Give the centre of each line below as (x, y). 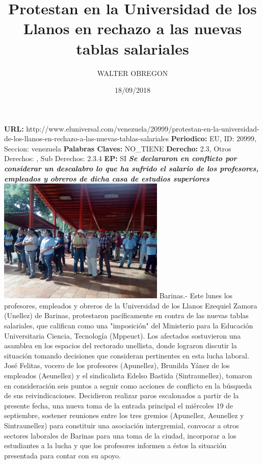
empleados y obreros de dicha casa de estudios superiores (107, 178)
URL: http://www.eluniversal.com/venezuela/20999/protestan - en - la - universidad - (132, 128)
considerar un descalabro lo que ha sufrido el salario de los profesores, (131, 169)
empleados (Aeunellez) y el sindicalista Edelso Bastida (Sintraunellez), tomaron (128, 375)
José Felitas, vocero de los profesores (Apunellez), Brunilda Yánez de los (117, 365)
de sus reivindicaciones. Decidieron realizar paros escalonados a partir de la (122, 395)
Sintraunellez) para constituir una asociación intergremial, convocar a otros (122, 425)
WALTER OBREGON (133, 73)
